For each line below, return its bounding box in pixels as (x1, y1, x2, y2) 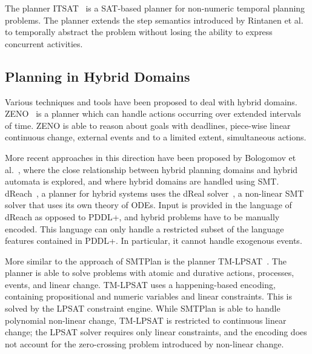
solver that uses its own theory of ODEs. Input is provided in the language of (5, 198, 292, 211)
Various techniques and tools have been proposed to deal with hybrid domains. (5, 95, 297, 108)
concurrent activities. (5, 37, 83, 50)
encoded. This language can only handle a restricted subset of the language (5, 222, 284, 235)
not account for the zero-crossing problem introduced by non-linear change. (5, 337, 284, 350)
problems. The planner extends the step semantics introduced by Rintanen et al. (5, 13, 304, 26)
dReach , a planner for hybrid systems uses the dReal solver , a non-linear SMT (5, 186, 304, 199)
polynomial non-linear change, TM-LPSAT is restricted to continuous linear (5, 313, 287, 326)
